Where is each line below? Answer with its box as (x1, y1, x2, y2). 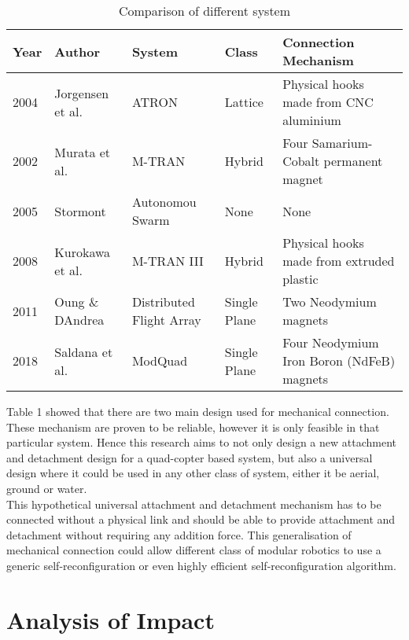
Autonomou (131, 193, 197, 211)
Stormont (54, 201, 106, 220)
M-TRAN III (131, 252, 204, 270)
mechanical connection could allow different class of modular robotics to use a (6, 542, 381, 558)
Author (54, 42, 101, 61)
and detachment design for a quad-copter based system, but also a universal (6, 449, 373, 465)
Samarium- (311, 134, 373, 152)
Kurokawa (54, 242, 111, 261)
